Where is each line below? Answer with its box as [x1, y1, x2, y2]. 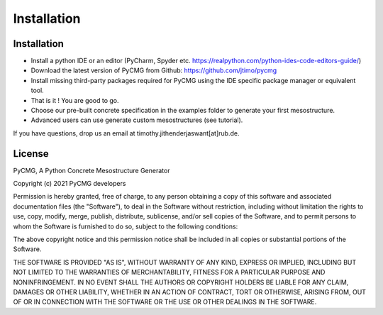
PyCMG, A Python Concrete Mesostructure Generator [13, 166, 170, 175]
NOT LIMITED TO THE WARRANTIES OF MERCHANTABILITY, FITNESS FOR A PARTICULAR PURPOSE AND [13, 268, 326, 277]
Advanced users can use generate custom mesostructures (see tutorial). [30, 116, 243, 124]
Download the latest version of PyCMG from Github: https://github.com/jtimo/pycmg [30, 66, 277, 74]
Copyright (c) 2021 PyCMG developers [13, 179, 126, 188]
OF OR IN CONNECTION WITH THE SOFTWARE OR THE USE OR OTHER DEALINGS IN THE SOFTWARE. [13, 298, 317, 306]
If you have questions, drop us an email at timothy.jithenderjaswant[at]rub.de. [13, 128, 240, 138]
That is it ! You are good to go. [30, 96, 119, 104]
